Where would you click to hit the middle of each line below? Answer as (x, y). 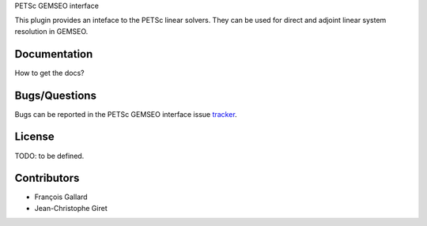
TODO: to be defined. (49, 156)
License (34, 137)
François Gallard (61, 197)
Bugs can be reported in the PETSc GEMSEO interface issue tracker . (126, 114)
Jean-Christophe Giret (71, 208)
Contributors (47, 178)
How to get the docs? (49, 73)
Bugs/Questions (55, 95)
